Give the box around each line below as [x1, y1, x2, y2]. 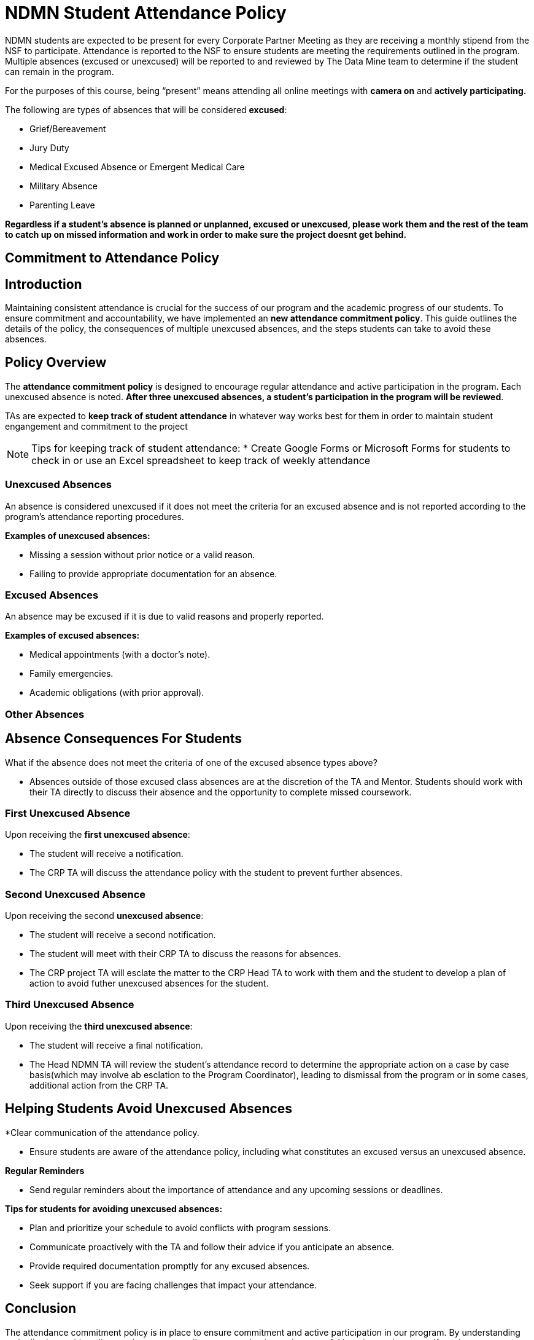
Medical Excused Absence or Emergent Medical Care [29, 161, 245, 172]
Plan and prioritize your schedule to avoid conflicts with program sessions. [29, 1222, 331, 1233]
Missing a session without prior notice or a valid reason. [29, 549, 255, 560]
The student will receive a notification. [29, 848, 184, 859]
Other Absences [5, 707, 85, 720]
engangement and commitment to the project [5, 420, 188, 432]
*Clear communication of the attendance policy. [5, 1127, 199, 1138]
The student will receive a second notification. [29, 929, 216, 940]
